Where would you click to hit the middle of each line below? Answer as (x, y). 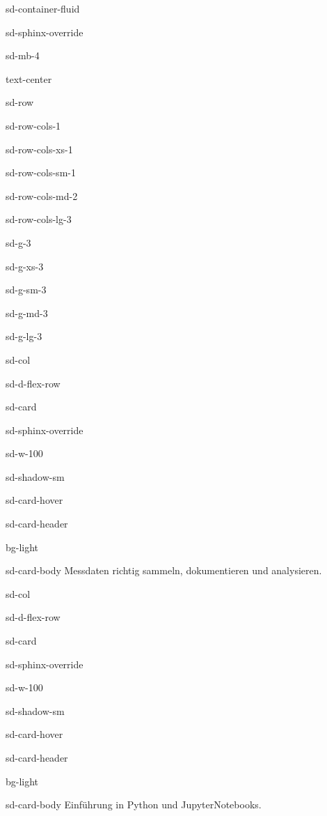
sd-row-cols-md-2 (42, 195)
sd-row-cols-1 (33, 125)
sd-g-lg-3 (24, 336)
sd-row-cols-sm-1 (41, 172)
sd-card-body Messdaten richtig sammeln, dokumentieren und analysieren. (164, 570)
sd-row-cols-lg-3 (39, 219)
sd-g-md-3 (27, 313)
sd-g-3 (18, 242)
